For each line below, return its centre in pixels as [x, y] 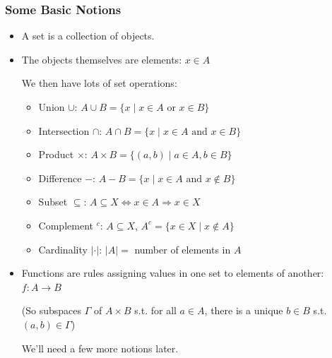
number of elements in [183, 249]
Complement [66, 225]
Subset [53, 202]
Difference [60, 178]
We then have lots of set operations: [99, 83]
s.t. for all [155, 310]
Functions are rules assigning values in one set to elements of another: [173, 273]
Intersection [64, 130]
